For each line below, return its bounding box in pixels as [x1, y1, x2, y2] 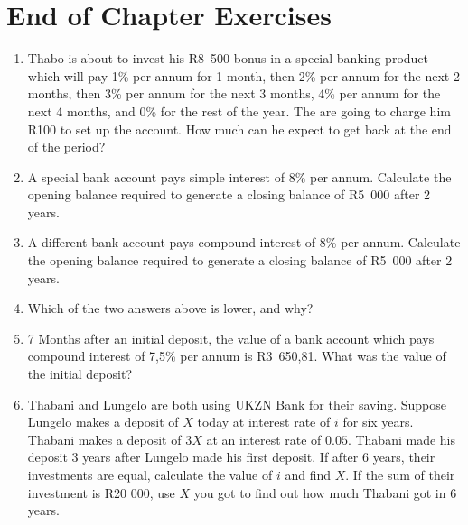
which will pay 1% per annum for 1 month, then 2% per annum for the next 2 [27, 66, 460, 85]
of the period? [27, 137, 106, 156]
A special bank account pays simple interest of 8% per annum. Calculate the [27, 167, 452, 186]
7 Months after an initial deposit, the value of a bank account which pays [27, 328, 435, 347]
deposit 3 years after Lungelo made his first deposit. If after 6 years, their [27, 447, 435, 466]
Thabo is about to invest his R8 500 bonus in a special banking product [27, 49, 429, 68]
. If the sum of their [345, 465, 455, 484]
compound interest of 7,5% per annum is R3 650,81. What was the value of [27, 346, 446, 365]
